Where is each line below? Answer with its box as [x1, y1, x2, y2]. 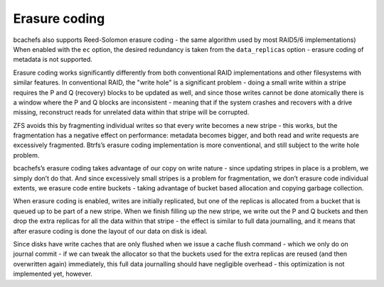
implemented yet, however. [13, 270, 92, 278]
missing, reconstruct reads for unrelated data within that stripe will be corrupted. [13, 108, 250, 117]
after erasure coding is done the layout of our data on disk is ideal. [13, 227, 208, 235]
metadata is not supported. [13, 55, 92, 64]
